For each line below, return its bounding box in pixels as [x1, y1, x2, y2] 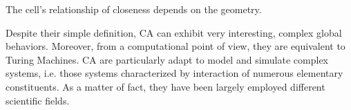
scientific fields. [6, 93, 70, 107]
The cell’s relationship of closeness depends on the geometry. [6, 2, 262, 16]
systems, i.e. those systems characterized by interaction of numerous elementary [6, 66, 343, 80]
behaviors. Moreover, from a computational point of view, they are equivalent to [6, 39, 345, 53]
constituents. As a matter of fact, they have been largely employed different [6, 79, 325, 93]
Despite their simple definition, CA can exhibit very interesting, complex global [6, 25, 342, 39]
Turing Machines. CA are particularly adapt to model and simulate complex [6, 52, 328, 66]
